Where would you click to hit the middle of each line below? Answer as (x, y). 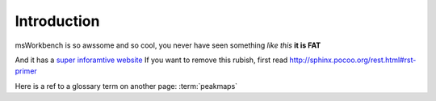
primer (26, 71)
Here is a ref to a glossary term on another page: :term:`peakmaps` (126, 86)
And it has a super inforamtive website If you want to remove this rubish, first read (151, 60)
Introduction (57, 21)
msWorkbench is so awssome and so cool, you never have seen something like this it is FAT (168, 45)
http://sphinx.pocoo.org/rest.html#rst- (353, 60)
